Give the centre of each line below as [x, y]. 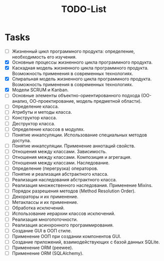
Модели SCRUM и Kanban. [40, 90]
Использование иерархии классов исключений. [64, 213]
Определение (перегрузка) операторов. [55, 168]
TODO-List [84, 9]
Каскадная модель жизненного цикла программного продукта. [80, 68]
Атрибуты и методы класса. [42, 112]
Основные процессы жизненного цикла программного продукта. [82, 62]
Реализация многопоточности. [45, 219]
